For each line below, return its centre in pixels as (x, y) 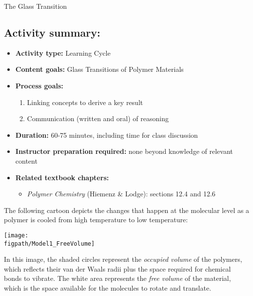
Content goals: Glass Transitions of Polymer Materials (99, 69)
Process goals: (39, 85)
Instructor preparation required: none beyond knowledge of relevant (124, 151)
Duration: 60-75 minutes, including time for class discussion (107, 135)
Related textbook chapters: (62, 177)
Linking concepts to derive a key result (85, 102)
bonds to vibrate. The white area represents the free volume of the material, (117, 278)
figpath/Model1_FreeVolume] (49, 243)
